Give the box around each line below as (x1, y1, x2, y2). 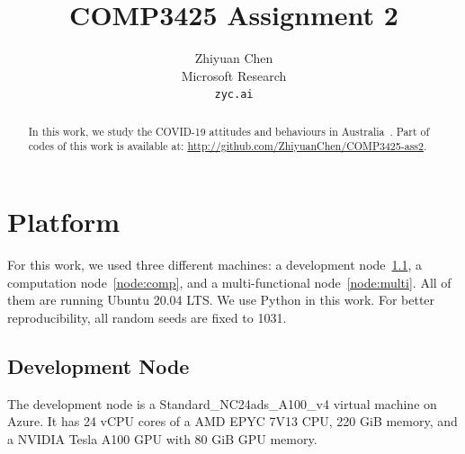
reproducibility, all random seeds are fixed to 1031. (7, 307, 287, 326)
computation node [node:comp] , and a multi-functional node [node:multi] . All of (7, 272, 452, 291)
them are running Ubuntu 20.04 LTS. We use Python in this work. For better (7, 290, 435, 309)
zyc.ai (214, 88, 254, 102)
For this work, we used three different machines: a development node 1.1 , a (7, 255, 423, 274)
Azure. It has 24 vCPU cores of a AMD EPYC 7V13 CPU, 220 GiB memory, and (7, 412, 458, 431)
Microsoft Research (181, 66, 287, 85)
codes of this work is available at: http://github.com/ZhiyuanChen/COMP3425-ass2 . (28, 138, 427, 154)
